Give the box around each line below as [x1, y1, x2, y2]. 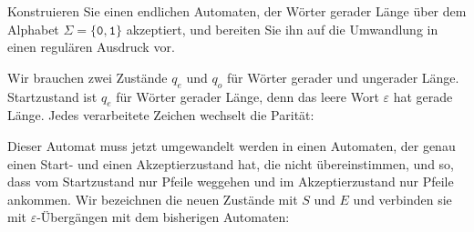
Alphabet [7, 19, 59, 38]
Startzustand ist [7, 86, 98, 106]
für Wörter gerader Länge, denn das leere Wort [116, 86, 379, 106]
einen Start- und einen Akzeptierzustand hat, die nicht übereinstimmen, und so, [7, 154, 454, 173]
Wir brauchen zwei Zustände [7, 67, 168, 86]
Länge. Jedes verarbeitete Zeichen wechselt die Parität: [7, 106, 314, 125]
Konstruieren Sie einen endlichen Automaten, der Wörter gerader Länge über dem [7, 2, 467, 20]
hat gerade [393, 86, 453, 106]
